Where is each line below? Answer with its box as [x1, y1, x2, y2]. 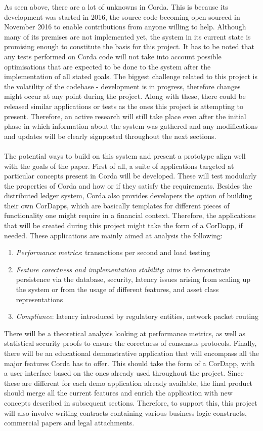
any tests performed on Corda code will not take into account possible [4, 51, 222, 61]
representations [16, 294, 63, 304]
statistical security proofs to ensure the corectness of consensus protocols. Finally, [4, 338, 257, 348]
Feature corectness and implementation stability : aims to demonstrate [16, 264, 231, 274]
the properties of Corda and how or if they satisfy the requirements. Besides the [4, 180, 252, 191]
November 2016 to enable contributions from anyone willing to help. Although [4, 21, 246, 32]
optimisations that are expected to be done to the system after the [4, 61, 211, 71]
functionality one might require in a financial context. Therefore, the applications [4, 210, 256, 221]
